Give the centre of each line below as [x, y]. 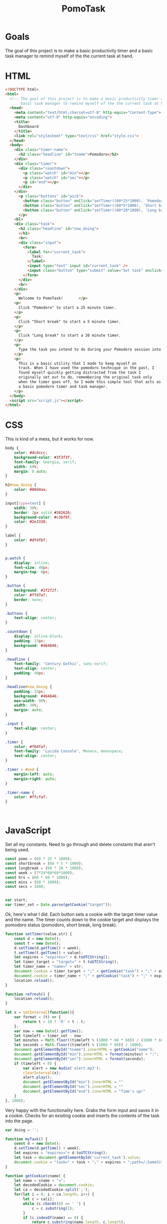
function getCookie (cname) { [35, 1176]
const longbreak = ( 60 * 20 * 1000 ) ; [44, 868]
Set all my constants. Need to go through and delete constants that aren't [80, 844]
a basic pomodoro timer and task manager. [63, 387]
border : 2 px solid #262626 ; [43, 512]
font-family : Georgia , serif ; [45, 462]
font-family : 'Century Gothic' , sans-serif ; [61, 664]
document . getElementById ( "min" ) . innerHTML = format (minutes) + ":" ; [86, 1054]
